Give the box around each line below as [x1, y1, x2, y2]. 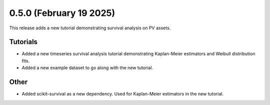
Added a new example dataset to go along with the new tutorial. [21, 65, 153, 71]
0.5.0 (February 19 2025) [9, 7, 115, 18]
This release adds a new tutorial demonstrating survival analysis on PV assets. [9, 25, 171, 31]
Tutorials [9, 38, 37, 46]
